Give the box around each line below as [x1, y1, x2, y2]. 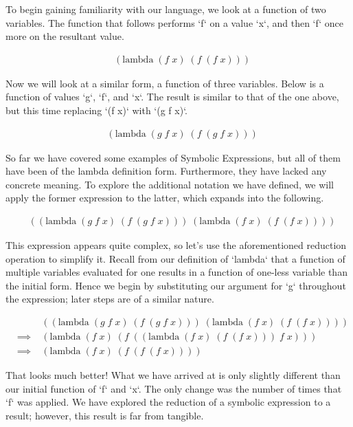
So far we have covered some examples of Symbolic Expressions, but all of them [5, 150, 341, 164]
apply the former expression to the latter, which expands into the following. [5, 190, 324, 205]
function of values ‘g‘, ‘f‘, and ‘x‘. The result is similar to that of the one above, [5, 89, 339, 104]
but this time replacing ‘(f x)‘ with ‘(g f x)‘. [5, 103, 187, 117]
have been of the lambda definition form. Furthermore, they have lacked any [5, 164, 327, 178]
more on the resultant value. [5, 29, 124, 43]
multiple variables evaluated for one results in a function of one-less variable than [5, 265, 348, 279]
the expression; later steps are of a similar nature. [5, 292, 214, 306]
